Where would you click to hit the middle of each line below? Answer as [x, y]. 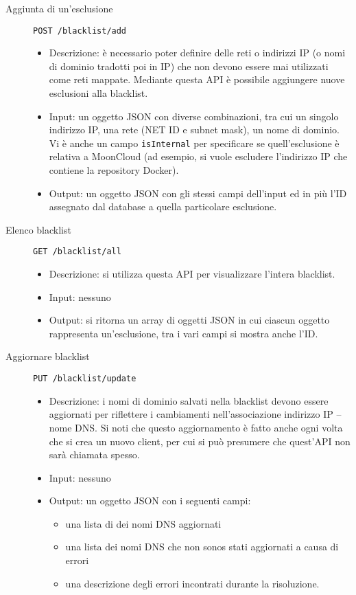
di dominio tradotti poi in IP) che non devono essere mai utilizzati [189, 66]
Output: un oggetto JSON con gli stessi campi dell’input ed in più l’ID [198, 193]
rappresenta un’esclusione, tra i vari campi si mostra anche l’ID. [183, 333]
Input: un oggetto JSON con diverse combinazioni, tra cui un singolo [194, 116]
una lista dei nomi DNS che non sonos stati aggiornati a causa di [202, 547]
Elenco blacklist [38, 229]
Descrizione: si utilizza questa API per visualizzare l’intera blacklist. [192, 274]
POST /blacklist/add [80, 31]
